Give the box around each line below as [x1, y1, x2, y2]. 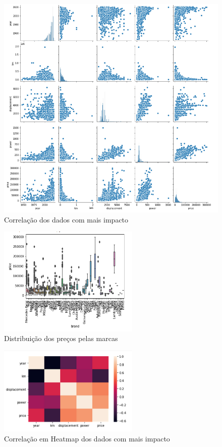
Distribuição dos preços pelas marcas [4, 333, 118, 344]
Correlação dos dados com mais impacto [4, 214, 129, 225]
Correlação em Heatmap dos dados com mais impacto [4, 433, 170, 443]
